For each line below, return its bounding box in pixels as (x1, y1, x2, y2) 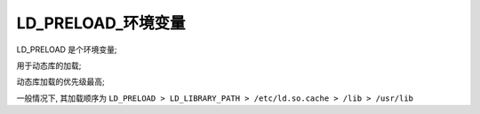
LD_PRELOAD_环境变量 (16, 13, 186, 33)
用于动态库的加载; (16, 60, 82, 71)
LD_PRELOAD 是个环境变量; (16, 44, 117, 55)
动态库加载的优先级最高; (16, 76, 106, 87)
